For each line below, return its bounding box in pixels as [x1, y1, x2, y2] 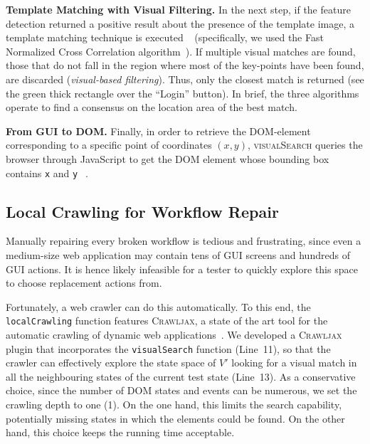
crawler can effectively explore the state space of [6, 355, 216, 370]
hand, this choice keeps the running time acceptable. [6, 425, 235, 440]
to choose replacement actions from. [6, 275, 162, 290]
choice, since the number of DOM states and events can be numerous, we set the [6, 383, 357, 398]
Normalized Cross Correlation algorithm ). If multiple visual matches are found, [6, 43, 356, 58]
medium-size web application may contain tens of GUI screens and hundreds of [6, 247, 350, 262]
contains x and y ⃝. [6, 165, 88, 180]
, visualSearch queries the [247, 137, 363, 152]
